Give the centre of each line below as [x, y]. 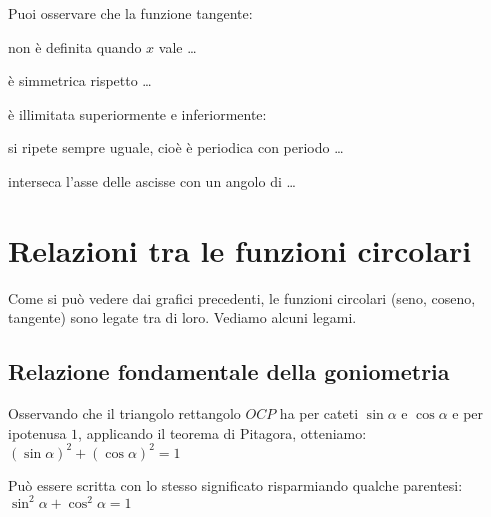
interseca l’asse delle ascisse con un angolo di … [152, 180]
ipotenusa [37, 432]
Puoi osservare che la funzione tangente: [130, 13]
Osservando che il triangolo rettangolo [124, 413]
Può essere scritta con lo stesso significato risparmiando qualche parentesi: [235, 484]
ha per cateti [319, 413]
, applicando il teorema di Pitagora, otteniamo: [222, 432]
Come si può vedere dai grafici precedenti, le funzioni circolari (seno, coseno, [242, 297]
